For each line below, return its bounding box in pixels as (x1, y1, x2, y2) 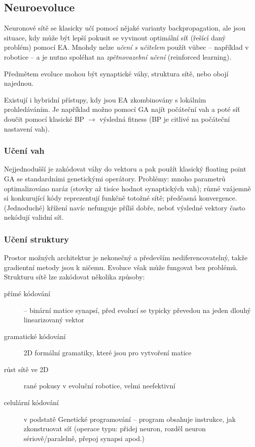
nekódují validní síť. (4, 212, 64, 222)
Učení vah (4, 144, 44, 157)
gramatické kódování (4, 331, 66, 341)
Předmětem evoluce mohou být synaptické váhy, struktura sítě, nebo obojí (4, 68, 229, 78)
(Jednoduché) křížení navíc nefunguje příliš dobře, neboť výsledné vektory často (4, 202, 246, 212)
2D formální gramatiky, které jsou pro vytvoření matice (24, 347, 191, 358)
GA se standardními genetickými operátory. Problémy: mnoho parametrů (4, 173, 226, 183)
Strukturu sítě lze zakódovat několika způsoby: (4, 272, 145, 282)
